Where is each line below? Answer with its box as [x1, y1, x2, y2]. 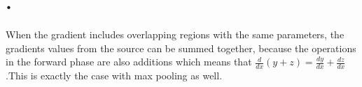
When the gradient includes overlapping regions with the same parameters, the [6, 27, 344, 42]
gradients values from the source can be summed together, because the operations [6, 40, 356, 55]
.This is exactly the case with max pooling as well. [6, 68, 223, 83]
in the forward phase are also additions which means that [6, 54, 252, 69]
